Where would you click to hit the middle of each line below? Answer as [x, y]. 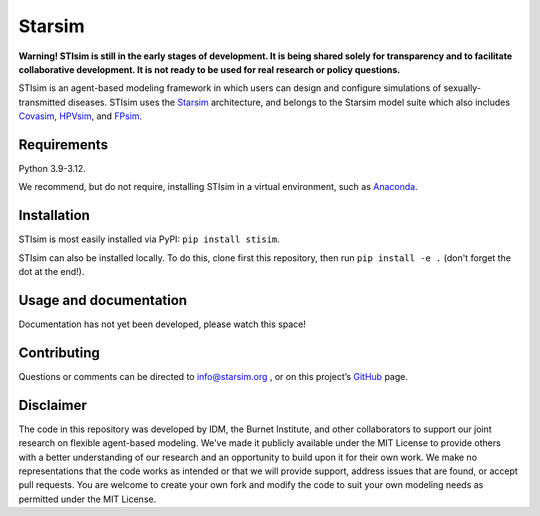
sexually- [462, 88]
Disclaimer [52, 405]
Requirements [63, 144]
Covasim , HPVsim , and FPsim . [80, 116]
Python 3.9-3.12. [52, 169]
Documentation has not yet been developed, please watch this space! [162, 324]
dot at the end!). [51, 272]
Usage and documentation [103, 300]
